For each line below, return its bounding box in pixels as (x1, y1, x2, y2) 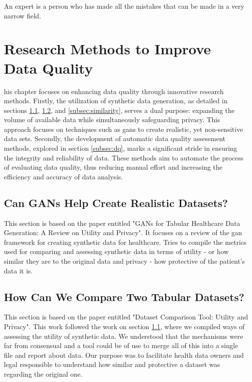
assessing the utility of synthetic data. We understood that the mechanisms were (4, 331, 243, 341)
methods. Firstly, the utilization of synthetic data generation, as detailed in (4, 95, 228, 106)
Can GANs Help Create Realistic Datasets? (4, 195, 228, 210)
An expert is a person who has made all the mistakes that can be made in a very (4, 1, 244, 11)
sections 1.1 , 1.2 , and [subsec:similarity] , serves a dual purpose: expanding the (4, 105, 235, 115)
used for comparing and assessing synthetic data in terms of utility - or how (4, 246, 229, 256)
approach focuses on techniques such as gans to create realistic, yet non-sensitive (4, 124, 243, 134)
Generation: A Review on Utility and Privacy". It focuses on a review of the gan (4, 227, 242, 238)
